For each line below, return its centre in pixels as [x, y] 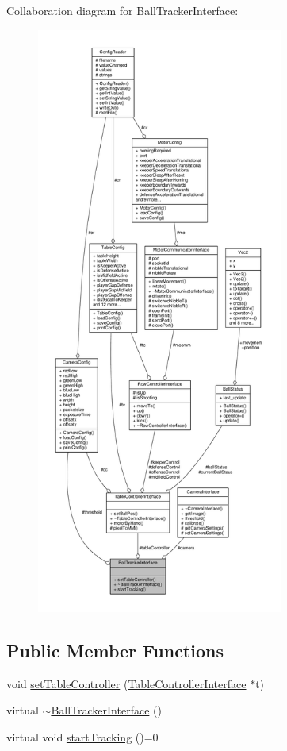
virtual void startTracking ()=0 [82, 736]
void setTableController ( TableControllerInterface [126, 683]
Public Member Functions [115, 650]
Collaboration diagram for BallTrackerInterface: [122, 10]
